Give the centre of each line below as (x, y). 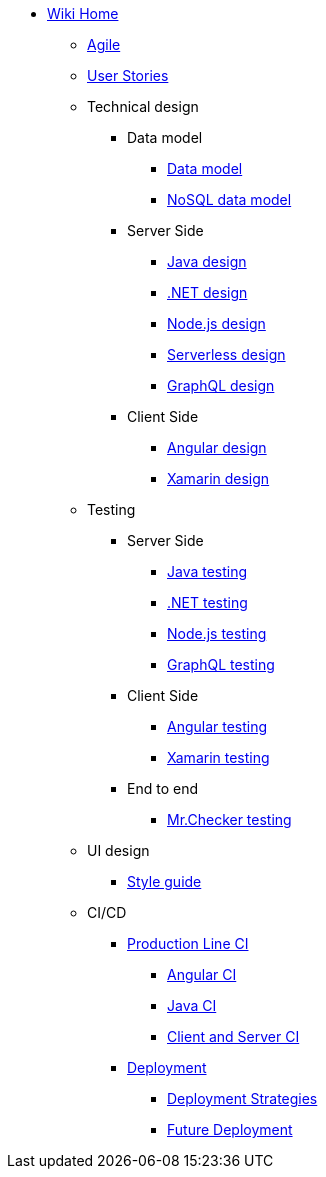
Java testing (207, 571)
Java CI (192, 1005)
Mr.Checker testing (229, 819)
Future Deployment (230, 1129)
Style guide (164, 881)
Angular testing (217, 726)
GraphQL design (221, 385)
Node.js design (216, 323)
